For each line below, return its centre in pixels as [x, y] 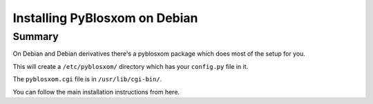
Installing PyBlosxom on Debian [105, 18]
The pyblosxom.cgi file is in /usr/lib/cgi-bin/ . [87, 79]
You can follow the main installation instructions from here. [96, 92]
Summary [36, 37]
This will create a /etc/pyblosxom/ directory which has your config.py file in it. [131, 66]
